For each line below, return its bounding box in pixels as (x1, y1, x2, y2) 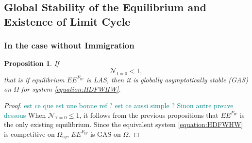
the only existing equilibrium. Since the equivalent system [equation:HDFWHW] (4, 119, 243, 129)
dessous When (4, 110, 46, 120)
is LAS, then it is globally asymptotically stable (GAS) (86, 74, 248, 84)
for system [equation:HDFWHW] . (21, 84, 121, 94)
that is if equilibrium (4, 74, 65, 84)
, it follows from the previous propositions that (79, 110, 218, 120)
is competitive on (4, 128, 55, 139)
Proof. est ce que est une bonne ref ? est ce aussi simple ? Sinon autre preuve (4, 100, 234, 110)
